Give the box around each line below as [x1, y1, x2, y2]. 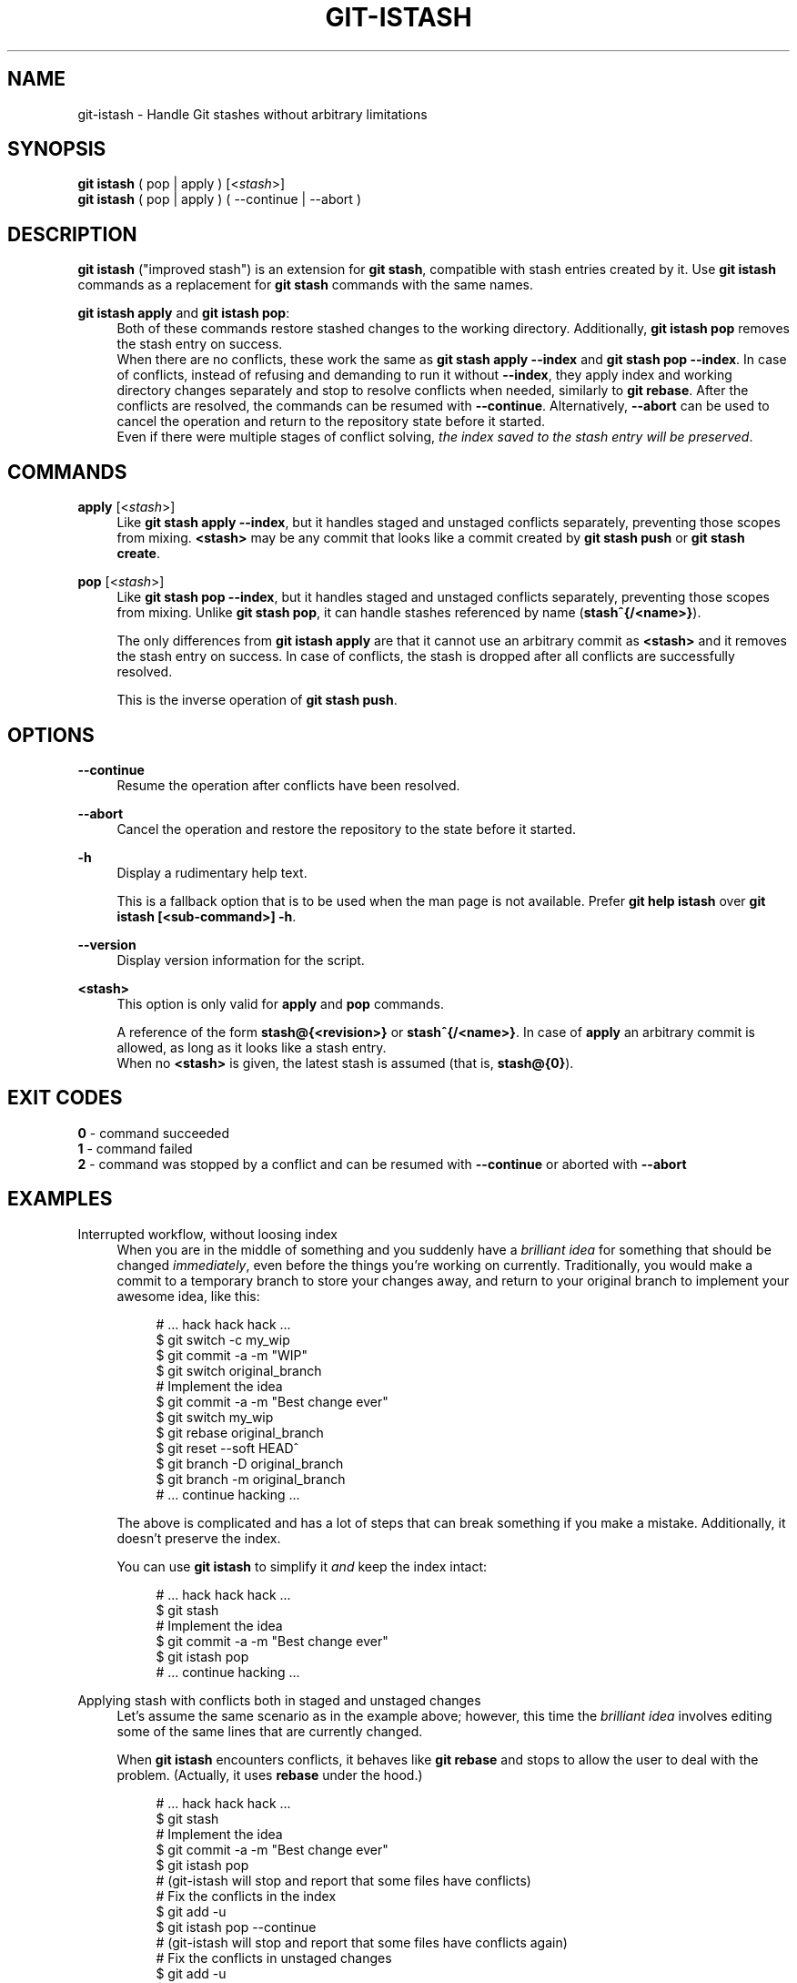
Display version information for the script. [116, 951, 365, 968]
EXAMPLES [7, 1187, 113, 1211]
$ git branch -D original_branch [156, 1455, 344, 1471]
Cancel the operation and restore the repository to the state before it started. [116, 820, 576, 837]
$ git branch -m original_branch [156, 1470, 346, 1487]
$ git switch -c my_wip [156, 1331, 290, 1347]
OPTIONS [7, 723, 95, 747]
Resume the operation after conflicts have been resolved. [116, 777, 460, 793]
